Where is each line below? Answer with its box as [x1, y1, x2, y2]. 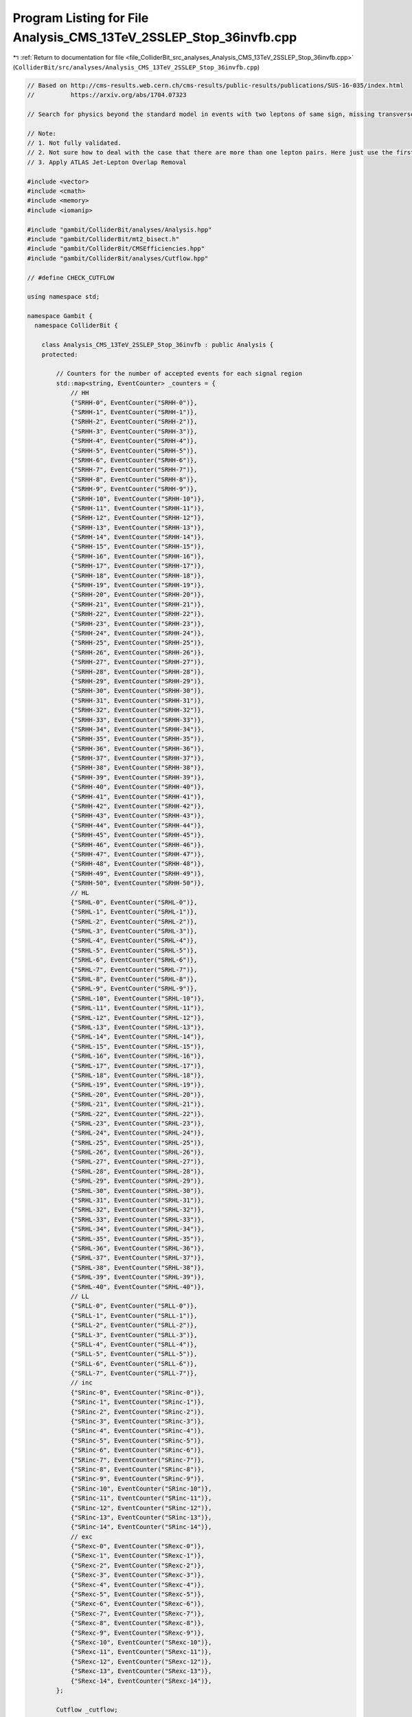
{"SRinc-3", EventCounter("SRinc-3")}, [70, 1418, 205, 1425]
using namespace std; [27, 293, 100, 301]
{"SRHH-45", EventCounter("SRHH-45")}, [70, 831, 205, 839]
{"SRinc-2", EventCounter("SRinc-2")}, [70, 1408, 205, 1415]
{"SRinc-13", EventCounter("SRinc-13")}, [70, 1513, 212, 1521]
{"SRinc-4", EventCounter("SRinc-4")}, [70, 1427, 205, 1435]
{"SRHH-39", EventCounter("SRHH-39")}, [70, 773, 205, 781]
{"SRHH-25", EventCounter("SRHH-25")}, [70, 639, 205, 647]
